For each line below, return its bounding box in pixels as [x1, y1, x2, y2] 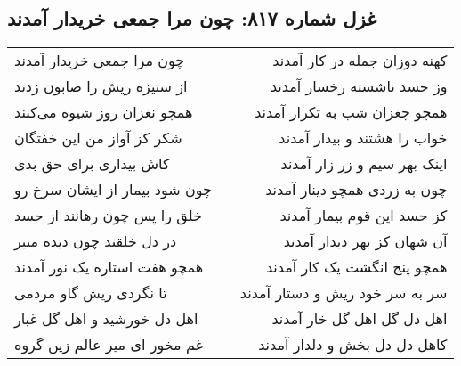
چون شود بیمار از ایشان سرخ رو [14, 179, 212, 200]
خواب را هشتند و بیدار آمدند [279, 127, 448, 149]
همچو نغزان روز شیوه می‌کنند [14, 102, 193, 123]
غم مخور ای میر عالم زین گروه [14, 334, 203, 355]
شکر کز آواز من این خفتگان [14, 127, 182, 149]
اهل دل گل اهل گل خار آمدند [271, 308, 448, 329]
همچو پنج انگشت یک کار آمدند [265, 256, 448, 278]
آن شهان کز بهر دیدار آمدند [283, 231, 448, 252]
